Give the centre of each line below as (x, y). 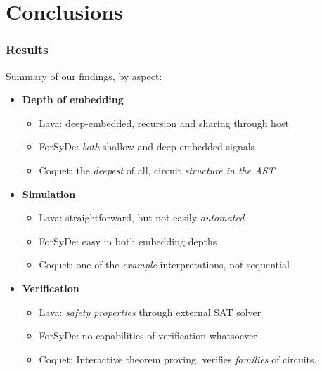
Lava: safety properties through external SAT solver (150, 312)
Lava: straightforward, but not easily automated (142, 217)
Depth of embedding (73, 99)
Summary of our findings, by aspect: (84, 76)
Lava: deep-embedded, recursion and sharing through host (164, 123)
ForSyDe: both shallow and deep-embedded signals (147, 147)
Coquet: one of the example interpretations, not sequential (164, 265)
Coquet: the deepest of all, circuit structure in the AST (157, 170)
